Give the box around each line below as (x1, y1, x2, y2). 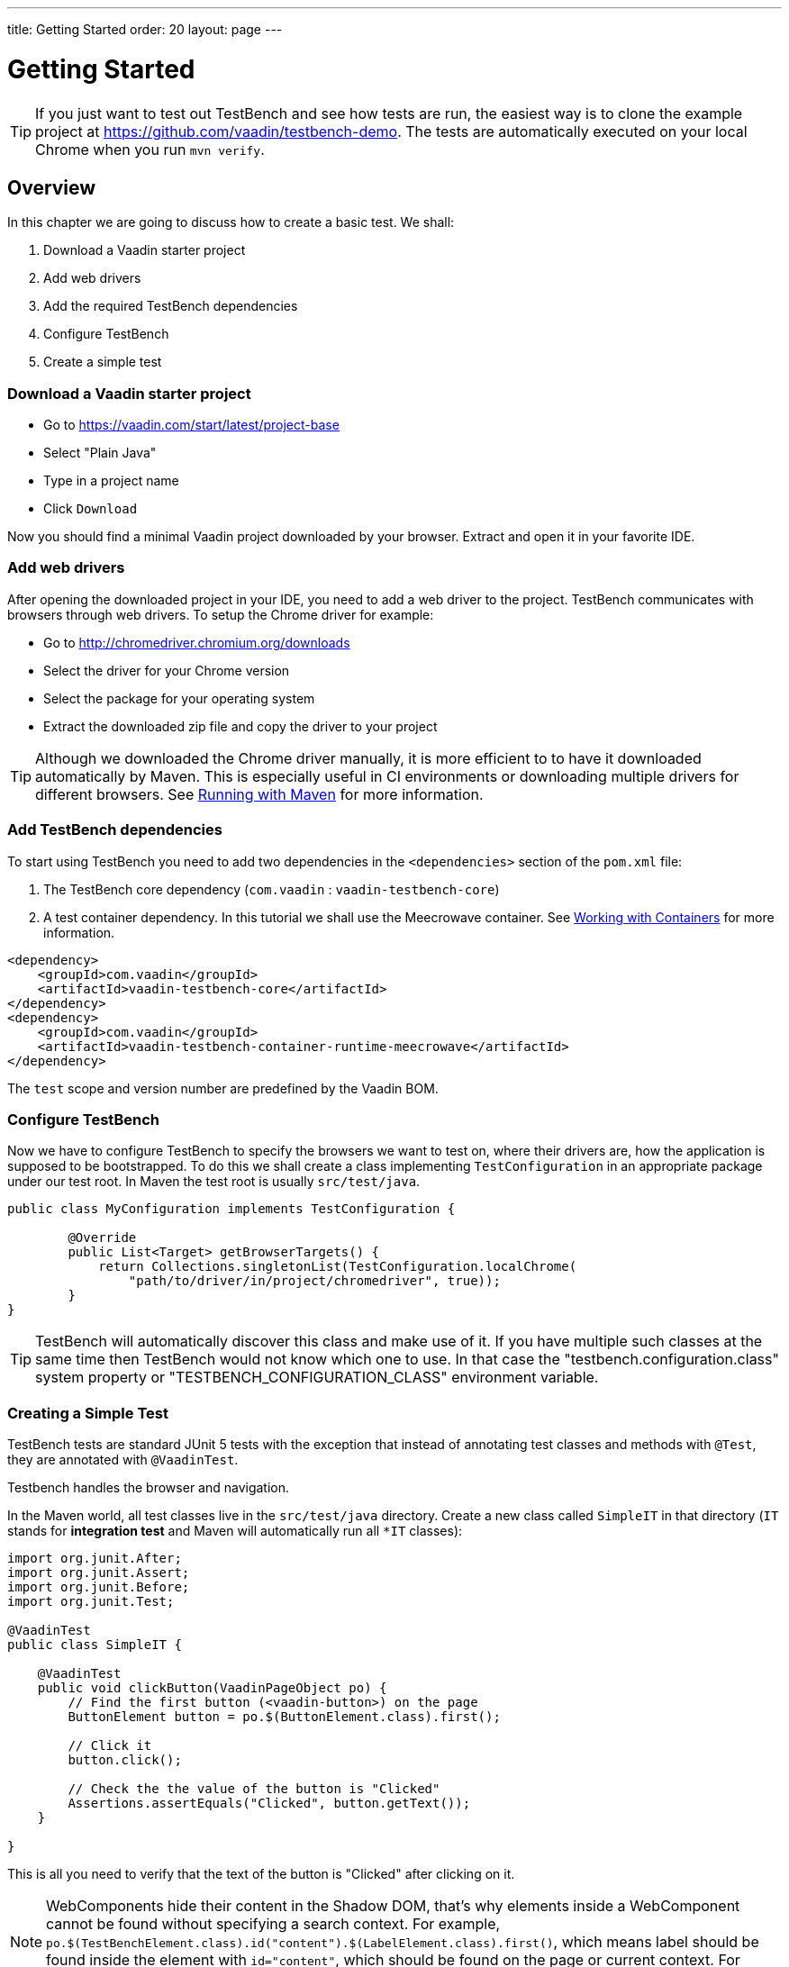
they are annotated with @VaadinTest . (7, 1452, 239, 1468)
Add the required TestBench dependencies (43, 298, 298, 314)
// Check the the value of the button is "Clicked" (68, 1781, 440, 1797)
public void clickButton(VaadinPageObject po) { (37, 1681, 387, 1696)
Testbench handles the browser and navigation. (7, 1480, 290, 1496)
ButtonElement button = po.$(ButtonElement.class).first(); (68, 1709, 501, 1725)
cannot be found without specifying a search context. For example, (46, 1915, 501, 1934)
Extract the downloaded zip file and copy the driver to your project (43, 718, 438, 734)
